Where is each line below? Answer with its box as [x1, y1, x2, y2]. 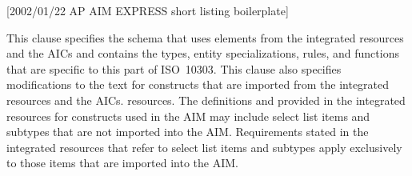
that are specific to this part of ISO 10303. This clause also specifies [6, 60, 342, 77]
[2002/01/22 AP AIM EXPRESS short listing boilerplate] [6, 2, 289, 18]
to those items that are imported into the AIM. [6, 154, 238, 171]
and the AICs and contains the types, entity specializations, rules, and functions [6, 45, 399, 62]
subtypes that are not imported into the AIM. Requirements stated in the [6, 123, 369, 140]
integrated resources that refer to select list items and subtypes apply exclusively [6, 138, 402, 155]
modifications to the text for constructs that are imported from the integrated [6, 76, 390, 93]
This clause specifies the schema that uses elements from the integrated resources [6, 29, 404, 46]
